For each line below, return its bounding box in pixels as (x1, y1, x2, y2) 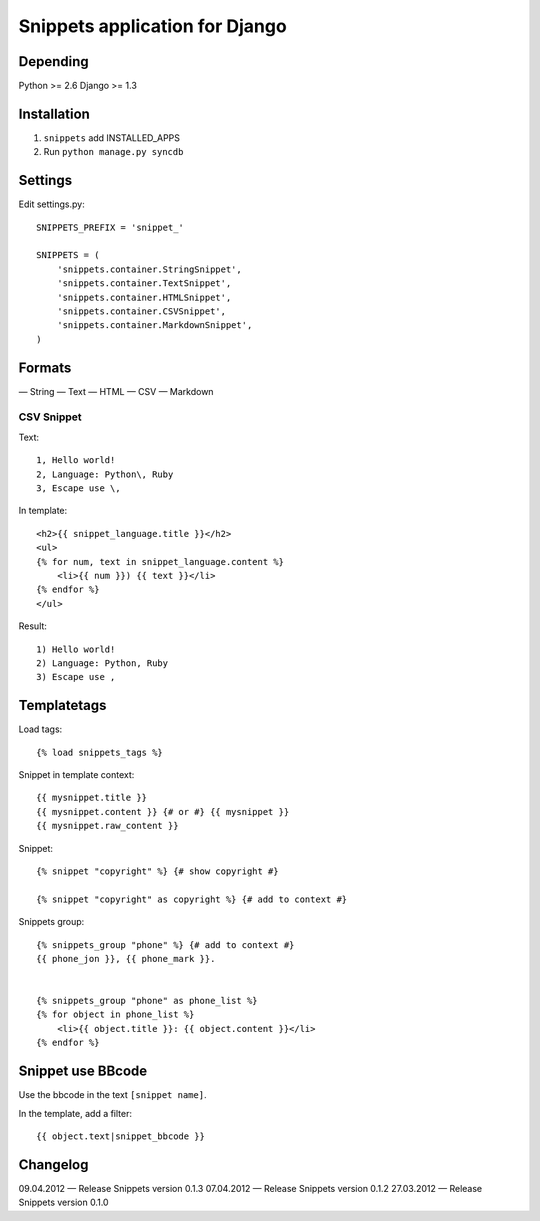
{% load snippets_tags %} (36, 746, 164, 758)
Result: (18, 620, 47, 632)
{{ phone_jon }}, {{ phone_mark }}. (36, 953, 216, 964)
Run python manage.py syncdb (43, 146, 184, 158)
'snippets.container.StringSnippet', (56, 263, 242, 275)
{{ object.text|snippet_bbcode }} (36, 1130, 205, 1142)
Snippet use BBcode (18, 1063, 148, 1080)
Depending (18, 53, 89, 70)
